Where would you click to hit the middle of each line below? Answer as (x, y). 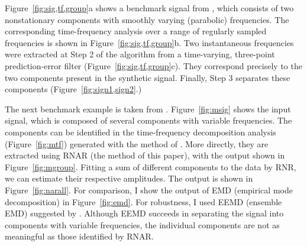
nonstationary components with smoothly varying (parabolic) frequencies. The (147, 19)
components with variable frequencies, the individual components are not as (142, 224)
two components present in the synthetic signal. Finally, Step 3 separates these (148, 77)
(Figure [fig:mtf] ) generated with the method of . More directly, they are (137, 143)
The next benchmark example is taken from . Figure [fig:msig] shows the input (148, 109)
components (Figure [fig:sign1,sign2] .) (73, 89)
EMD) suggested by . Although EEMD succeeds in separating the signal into (144, 213)
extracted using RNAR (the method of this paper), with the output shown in (145, 155)
